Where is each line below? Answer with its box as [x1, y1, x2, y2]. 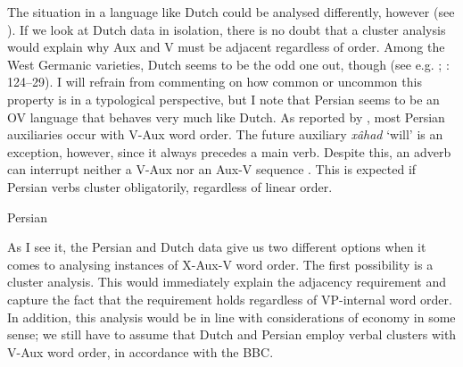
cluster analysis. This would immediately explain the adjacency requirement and [7, 272, 446, 291]
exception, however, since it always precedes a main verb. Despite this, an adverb [7, 142, 451, 161]
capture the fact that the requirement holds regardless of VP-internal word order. [7, 289, 452, 308]
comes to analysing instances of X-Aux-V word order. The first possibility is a [7, 254, 434, 273]
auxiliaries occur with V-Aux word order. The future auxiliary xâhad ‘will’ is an [7, 125, 443, 144]
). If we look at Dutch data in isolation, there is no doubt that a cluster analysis [7, 20, 446, 38]
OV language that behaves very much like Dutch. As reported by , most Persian [7, 107, 445, 126]
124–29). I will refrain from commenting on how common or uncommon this [7, 72, 422, 91]
